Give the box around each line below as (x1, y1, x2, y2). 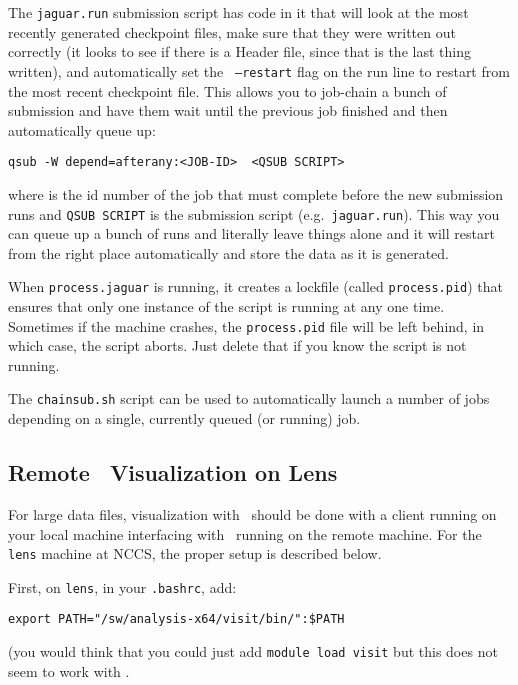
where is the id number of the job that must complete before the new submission (8, 183, 504, 204)
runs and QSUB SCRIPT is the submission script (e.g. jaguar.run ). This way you (8, 203, 500, 224)
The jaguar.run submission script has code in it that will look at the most (8, 2, 469, 22)
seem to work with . (8, 660, 130, 681)
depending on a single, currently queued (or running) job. (8, 408, 361, 429)
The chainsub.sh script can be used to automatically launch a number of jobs (8, 388, 490, 409)
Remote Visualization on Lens (8, 457, 338, 488)
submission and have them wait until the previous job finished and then (8, 100, 448, 121)
